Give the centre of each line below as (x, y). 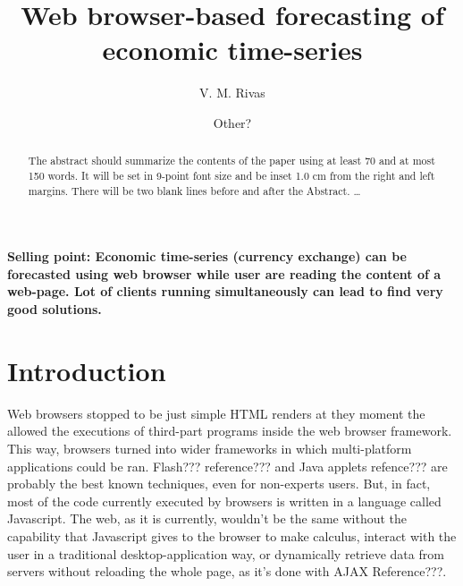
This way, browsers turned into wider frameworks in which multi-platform (210, 448)
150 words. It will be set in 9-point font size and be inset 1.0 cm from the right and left (231, 175)
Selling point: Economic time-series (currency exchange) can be (207, 256)
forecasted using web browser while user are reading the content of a (224, 273)
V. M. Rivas (232, 93)
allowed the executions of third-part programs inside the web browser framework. (230, 431)
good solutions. (55, 309)
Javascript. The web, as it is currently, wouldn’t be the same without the (207, 518)
